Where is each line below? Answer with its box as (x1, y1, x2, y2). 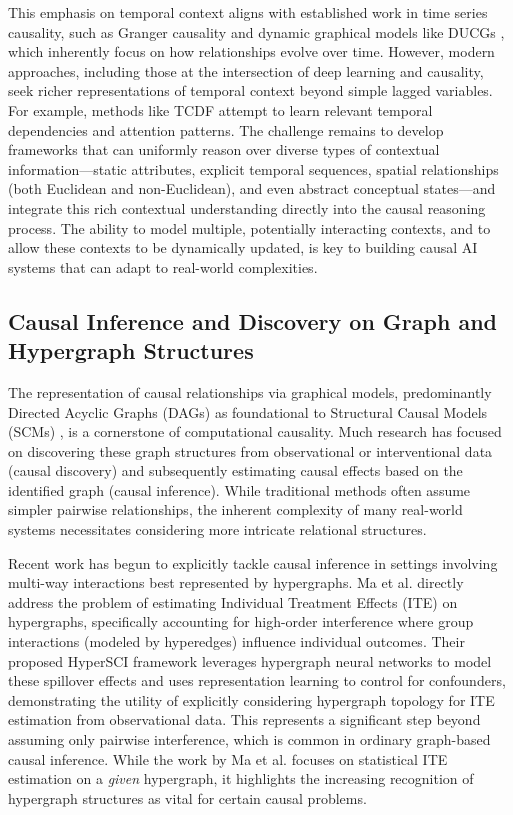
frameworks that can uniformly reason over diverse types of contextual (8, 139, 440, 160)
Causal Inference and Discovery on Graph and (8, 305, 497, 336)
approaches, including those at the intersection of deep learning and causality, (8, 60, 484, 81)
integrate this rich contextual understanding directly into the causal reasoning (8, 197, 486, 218)
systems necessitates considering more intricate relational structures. (8, 519, 427, 540)
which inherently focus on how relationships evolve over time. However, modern (8, 41, 495, 62)
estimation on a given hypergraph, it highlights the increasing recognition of (8, 768, 474, 789)
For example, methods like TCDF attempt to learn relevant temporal (8, 99, 433, 120)
